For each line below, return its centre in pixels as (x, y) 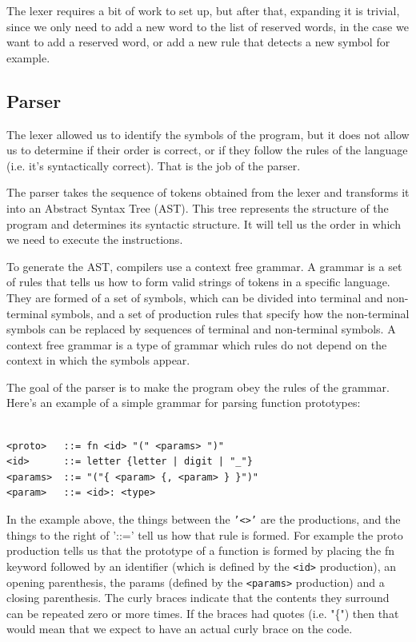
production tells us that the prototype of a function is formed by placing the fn (200, 550)
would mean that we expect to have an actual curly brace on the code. (180, 629)
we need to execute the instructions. (95, 239)
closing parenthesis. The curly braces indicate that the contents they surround (198, 598)
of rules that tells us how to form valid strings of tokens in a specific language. (198, 282)
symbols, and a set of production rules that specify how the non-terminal (230, 313)
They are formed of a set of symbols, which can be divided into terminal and (195, 297)
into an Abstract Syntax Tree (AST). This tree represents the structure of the (198, 207)
